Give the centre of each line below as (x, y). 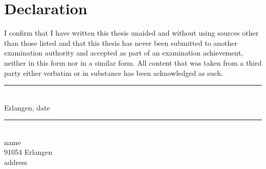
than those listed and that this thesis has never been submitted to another (121, 43)
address (16, 162)
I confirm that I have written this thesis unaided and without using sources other (131, 33)
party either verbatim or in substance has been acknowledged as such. (114, 73)
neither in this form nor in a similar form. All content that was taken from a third (133, 62)
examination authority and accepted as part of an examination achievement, (124, 53)
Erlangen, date (27, 107)
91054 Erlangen (28, 152)
